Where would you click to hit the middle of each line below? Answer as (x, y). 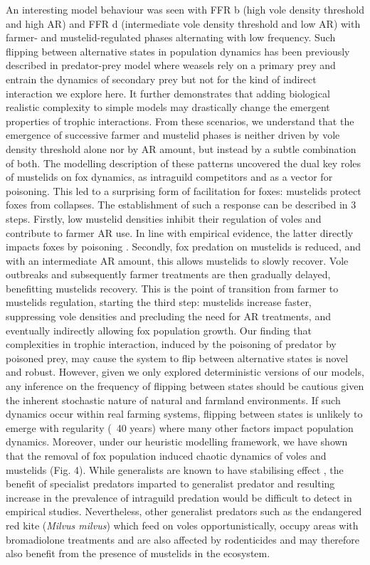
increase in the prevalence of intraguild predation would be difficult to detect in (179, 497)
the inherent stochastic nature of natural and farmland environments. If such (173, 400)
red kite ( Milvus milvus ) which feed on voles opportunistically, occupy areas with (182, 525)
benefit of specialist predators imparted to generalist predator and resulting (170, 484)
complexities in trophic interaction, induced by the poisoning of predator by (171, 344)
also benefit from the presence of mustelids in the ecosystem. (138, 553)
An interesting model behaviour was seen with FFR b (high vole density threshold (185, 9)
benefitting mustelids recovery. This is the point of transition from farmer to (172, 288)
